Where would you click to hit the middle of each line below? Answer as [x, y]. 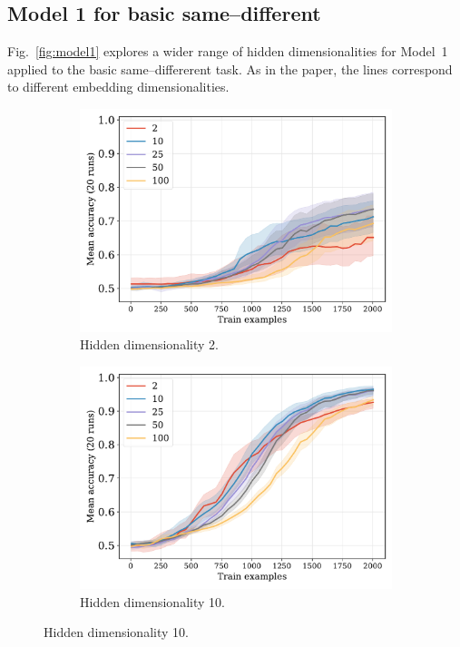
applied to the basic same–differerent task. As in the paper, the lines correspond [230, 69]
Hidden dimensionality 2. [149, 344]
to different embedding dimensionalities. [118, 87]
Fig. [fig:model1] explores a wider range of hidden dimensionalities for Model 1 [228, 51]
